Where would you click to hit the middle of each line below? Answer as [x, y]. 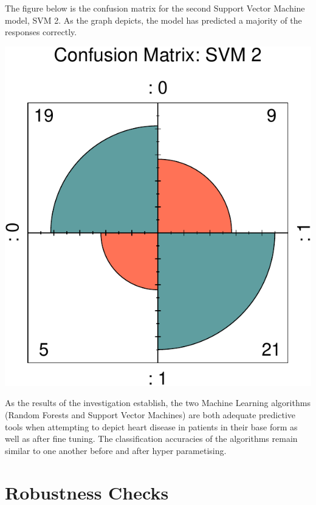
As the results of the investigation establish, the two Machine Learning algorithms [158, 403]
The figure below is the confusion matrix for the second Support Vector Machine [155, 8]
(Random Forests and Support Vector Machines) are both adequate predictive [150, 415]
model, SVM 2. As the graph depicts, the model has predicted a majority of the [153, 20]
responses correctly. [41, 32]
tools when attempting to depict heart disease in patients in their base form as [151, 426]
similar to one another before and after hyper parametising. [116, 450]
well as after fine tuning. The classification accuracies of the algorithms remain [151, 439]
